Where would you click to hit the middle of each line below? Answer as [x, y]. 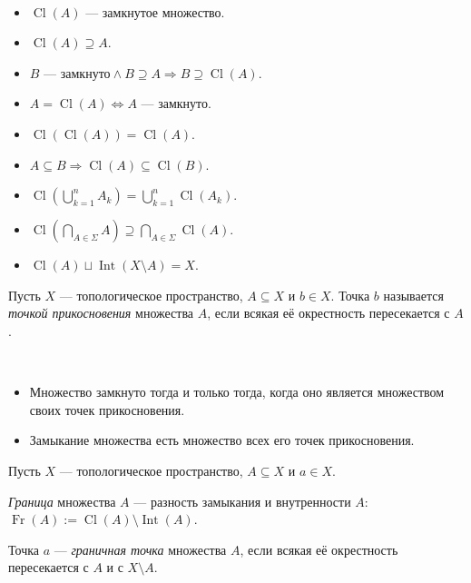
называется [413, 295]
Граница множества [62, 501]
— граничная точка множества [140, 549]
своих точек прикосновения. [107, 409]
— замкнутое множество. [155, 11]
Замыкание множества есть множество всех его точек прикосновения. [222, 440]
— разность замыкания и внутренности [242, 501]
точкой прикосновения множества [101, 313]
